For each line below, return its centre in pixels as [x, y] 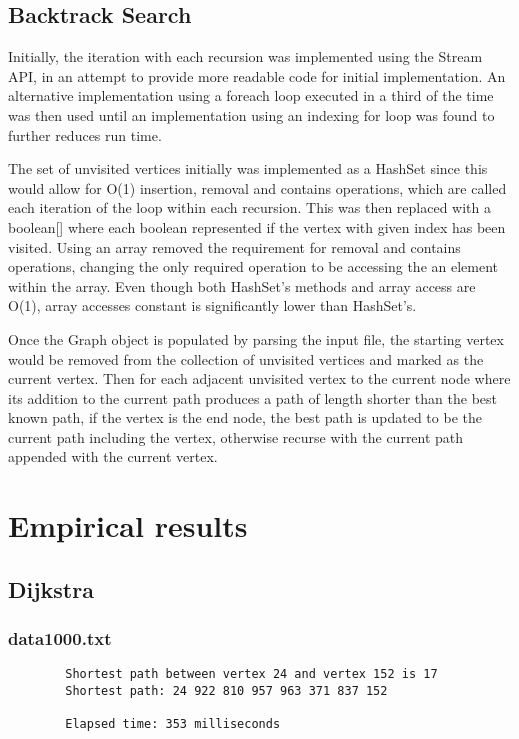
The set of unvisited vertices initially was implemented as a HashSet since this [248, 168]
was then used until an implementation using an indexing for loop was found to [251, 114]
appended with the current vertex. [113, 456]
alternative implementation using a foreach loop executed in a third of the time [251, 95]
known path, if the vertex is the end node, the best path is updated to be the [245, 417]
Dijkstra [51, 588]
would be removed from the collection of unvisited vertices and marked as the [246, 358]
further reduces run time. [85, 134]
